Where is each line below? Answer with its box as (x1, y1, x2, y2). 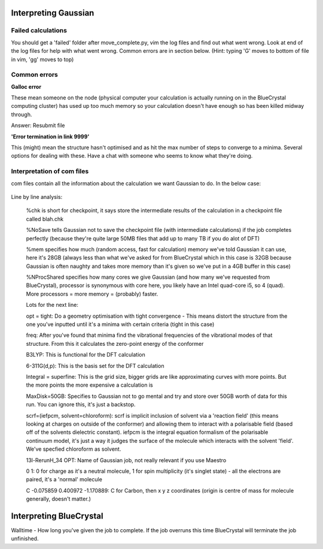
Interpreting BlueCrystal (11, 511, 103, 521)
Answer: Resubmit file (11, 122, 65, 129)
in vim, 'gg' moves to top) (11, 56, 74, 63)
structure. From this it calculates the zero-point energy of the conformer (26, 340, 204, 347)
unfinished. (11, 535, 39, 542)
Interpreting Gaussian (11, 8, 95, 18)
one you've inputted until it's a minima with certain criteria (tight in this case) (26, 321, 215, 328)
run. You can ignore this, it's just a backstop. (26, 401, 136, 408)
